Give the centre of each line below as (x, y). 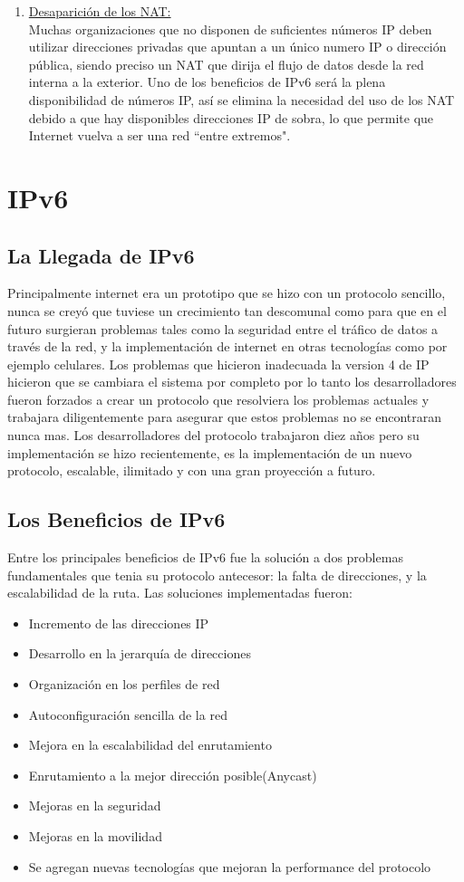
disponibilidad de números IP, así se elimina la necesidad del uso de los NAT (242, 99)
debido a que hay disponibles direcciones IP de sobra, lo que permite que (231, 117)
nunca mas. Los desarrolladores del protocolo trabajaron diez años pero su (213, 435)
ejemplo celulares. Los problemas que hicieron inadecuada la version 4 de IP (218, 364)
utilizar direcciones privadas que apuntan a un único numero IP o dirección (237, 47)
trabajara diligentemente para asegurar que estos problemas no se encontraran (225, 417)
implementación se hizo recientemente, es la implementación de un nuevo (210, 452)
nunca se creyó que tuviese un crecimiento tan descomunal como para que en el (227, 310)
